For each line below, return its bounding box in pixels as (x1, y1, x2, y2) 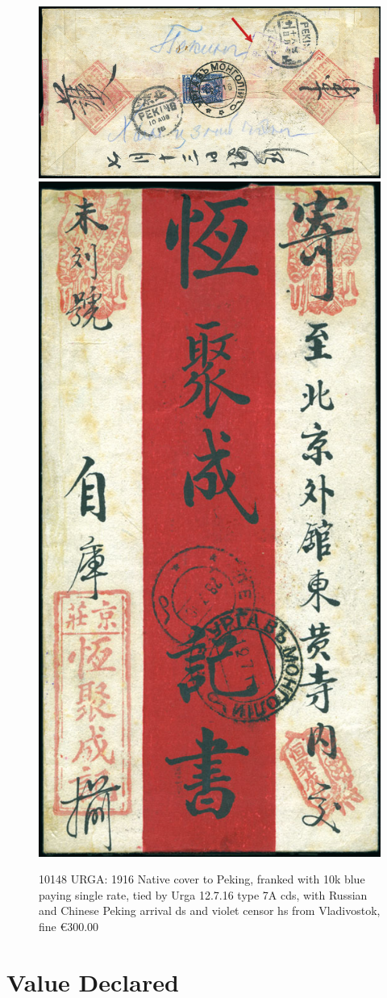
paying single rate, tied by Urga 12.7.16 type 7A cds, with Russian (39, 886, 368, 903)
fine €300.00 (39, 918, 99, 935)
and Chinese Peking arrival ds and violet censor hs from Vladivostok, (39, 902, 381, 919)
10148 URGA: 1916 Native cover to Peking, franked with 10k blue (39, 871, 365, 887)
